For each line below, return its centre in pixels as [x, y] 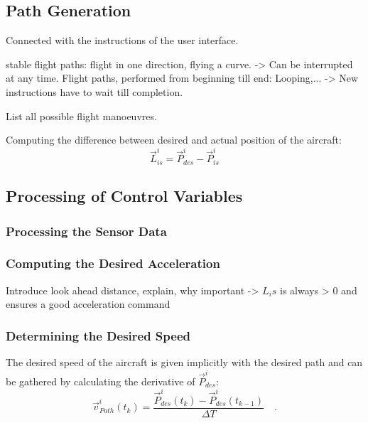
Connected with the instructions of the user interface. [122, 40]
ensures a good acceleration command [88, 304]
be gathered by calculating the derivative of [101, 381]
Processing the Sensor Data [86, 231]
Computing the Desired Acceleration [113, 263]
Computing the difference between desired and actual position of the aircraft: [174, 140]
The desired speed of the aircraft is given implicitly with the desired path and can [184, 362]
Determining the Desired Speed [98, 335]
